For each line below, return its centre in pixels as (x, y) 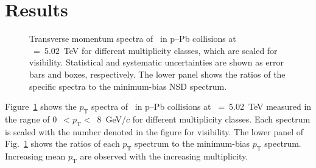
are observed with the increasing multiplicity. (164, 156)
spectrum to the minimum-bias (192, 143)
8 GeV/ (111, 119)
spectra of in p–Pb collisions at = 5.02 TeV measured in (202, 106)
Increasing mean (35, 156)
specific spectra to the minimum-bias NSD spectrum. (128, 86)
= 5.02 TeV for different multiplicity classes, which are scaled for (155, 50)
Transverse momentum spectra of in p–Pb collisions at (133, 39)
